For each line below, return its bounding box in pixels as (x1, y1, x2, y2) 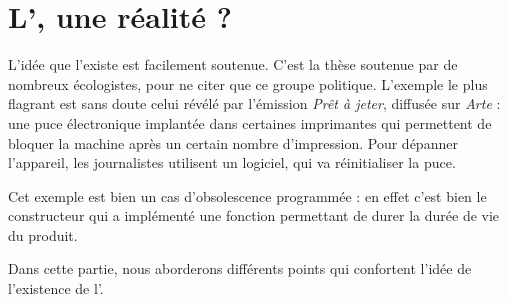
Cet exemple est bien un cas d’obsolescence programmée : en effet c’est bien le (8, 185, 487, 206)
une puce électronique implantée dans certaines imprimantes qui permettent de (8, 112, 492, 133)
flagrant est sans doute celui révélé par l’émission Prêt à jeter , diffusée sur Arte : (8, 93, 501, 114)
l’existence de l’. (8, 278, 104, 299)
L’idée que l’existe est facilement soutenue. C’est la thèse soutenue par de (8, 54, 458, 75)
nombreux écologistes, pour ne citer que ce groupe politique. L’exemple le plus (8, 73, 488, 94)
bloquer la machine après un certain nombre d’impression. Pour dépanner (8, 132, 458, 153)
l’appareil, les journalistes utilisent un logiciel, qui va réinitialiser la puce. (8, 152, 456, 173)
